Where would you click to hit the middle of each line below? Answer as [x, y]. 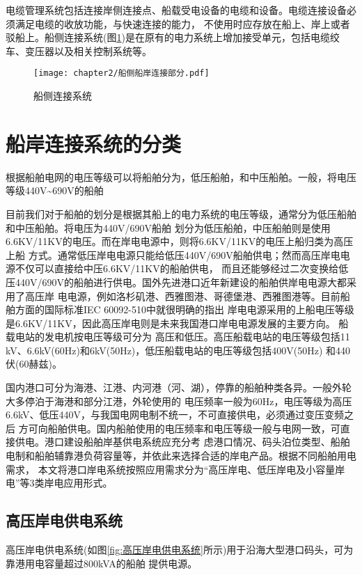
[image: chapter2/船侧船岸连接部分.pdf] [121, 73]
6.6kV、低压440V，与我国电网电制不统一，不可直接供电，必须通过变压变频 [175, 415]
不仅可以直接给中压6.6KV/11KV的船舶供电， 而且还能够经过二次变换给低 [182, 268]
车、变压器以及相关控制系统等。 [79, 50]
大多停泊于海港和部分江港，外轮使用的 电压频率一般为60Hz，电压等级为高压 [179, 401]
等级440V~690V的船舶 [55, 190]
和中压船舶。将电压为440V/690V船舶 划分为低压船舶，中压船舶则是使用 [168, 227]
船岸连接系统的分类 [94, 143]
